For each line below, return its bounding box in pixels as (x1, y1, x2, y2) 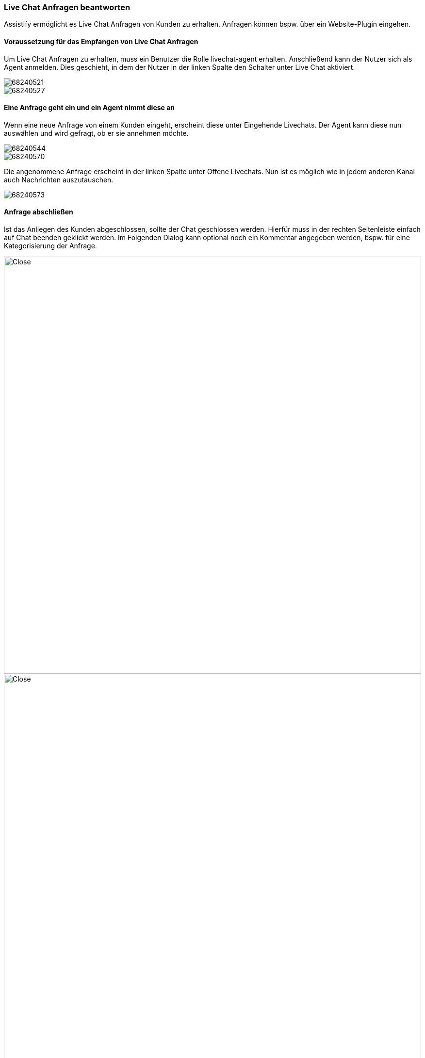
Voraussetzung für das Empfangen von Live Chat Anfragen (4, 37, 198, 46)
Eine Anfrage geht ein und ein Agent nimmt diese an (4, 103, 175, 112)
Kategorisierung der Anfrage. (4, 242, 97, 250)
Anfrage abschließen (4, 208, 73, 216)
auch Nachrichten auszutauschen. (4, 175, 114, 184)
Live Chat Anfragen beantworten (4, 2, 131, 12)
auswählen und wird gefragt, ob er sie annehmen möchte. (4, 129, 189, 137)
